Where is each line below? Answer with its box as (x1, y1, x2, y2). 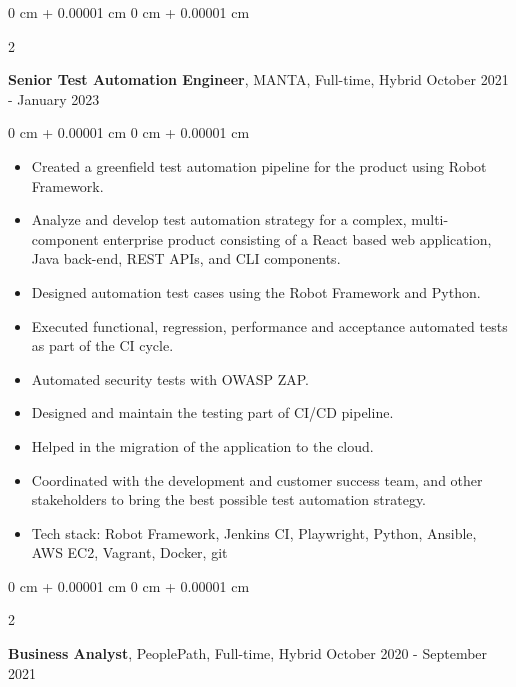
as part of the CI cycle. (31, 335, 174, 356)
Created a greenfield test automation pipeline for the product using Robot (31, 155, 487, 176)
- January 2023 (8, 88, 100, 109)
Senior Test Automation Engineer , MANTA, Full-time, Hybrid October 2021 (8, 69, 509, 90)
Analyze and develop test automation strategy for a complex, (31, 209, 407, 230)
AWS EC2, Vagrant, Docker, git (31, 542, 228, 563)
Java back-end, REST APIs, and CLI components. (31, 248, 341, 269)
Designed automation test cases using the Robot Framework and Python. (31, 281, 481, 302)
